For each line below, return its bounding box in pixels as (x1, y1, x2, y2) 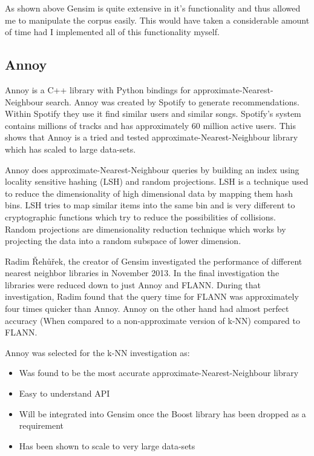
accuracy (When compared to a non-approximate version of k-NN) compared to (5, 314, 300, 326)
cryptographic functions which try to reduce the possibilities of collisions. (5, 210, 276, 223)
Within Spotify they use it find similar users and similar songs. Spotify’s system (5, 107, 301, 120)
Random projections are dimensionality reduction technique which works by (5, 222, 286, 235)
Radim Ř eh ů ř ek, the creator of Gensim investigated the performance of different (5, 254, 303, 267)
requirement (19, 419, 64, 432)
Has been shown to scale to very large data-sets (19, 439, 195, 452)
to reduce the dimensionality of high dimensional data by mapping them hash (5, 187, 293, 199)
